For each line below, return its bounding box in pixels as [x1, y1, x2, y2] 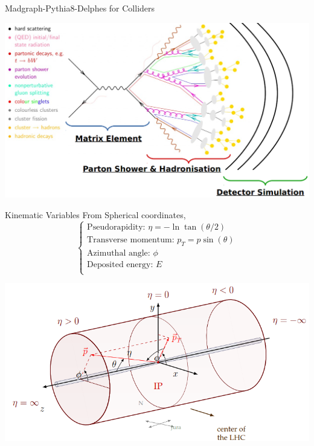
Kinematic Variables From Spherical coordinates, [5, 208, 186, 221]
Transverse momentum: [87, 235, 175, 244]
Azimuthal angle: [87, 248, 150, 257]
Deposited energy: [87, 260, 153, 269]
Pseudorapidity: [87, 222, 146, 231]
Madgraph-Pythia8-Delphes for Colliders [5, 2, 155, 14]
